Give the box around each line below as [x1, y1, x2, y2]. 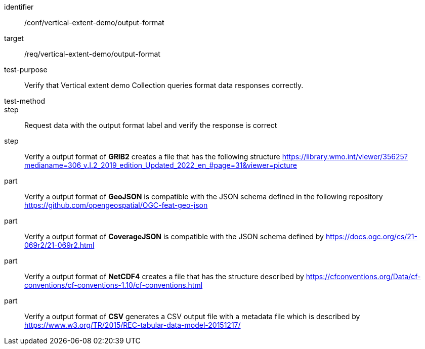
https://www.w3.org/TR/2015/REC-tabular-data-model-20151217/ [24, 321, 241, 329]
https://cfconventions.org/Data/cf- [306, 272, 421, 281]
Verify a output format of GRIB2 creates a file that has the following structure [24, 152, 280, 161]
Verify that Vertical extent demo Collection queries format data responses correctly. [24, 81, 304, 90]
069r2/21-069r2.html [24, 241, 95, 249]
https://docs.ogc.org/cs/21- [325, 232, 417, 241]
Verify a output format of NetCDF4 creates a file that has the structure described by [24, 272, 304, 281]
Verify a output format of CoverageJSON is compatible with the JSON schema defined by [24, 232, 324, 241]
